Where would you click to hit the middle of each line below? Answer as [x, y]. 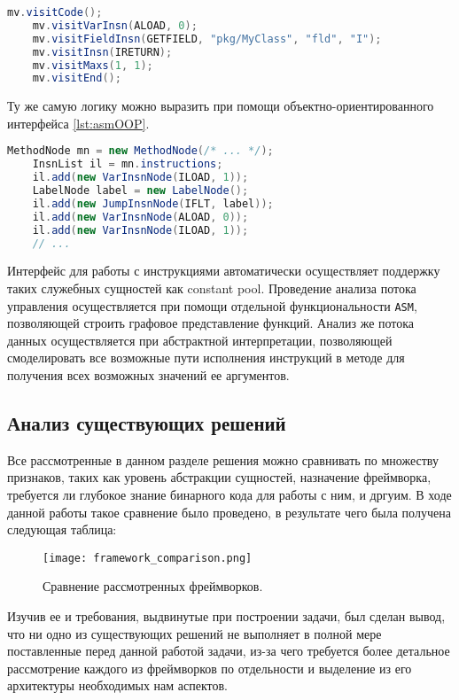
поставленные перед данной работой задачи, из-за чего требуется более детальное [229, 651]
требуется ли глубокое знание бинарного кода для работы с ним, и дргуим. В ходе [229, 495]
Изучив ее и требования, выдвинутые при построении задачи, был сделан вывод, [226, 616]
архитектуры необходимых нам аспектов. [117, 685]
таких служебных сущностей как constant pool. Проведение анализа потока [212, 288]
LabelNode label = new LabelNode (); [140, 191]
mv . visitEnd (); [77, 78]
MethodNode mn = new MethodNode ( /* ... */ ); [140, 151]
